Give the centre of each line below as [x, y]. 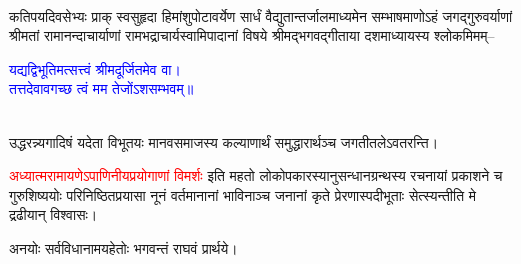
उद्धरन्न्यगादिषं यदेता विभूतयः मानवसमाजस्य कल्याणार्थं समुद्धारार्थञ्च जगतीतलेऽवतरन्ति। [224, 141]
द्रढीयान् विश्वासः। [53, 214]
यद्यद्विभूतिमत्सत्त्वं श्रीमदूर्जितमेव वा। [95, 68]
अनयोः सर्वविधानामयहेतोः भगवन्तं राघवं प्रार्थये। [123, 247]
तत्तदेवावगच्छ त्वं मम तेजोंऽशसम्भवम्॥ [101, 88]
